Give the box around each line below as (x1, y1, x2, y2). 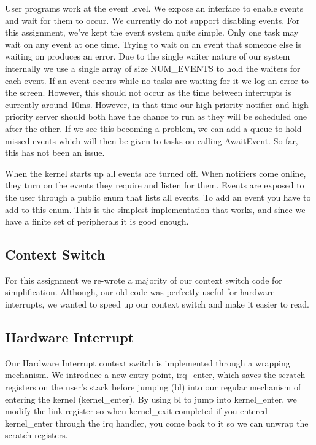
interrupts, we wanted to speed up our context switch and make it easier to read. (5, 298, 309, 311)
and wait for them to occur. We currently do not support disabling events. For (5, 14, 300, 26)
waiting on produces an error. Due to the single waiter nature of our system (5, 50, 290, 63)
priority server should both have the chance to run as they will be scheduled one (5, 110, 307, 123)
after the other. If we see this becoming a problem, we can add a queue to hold (5, 122, 302, 134)
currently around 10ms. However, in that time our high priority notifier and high (5, 98, 309, 110)
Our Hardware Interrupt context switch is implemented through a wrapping (5, 356, 290, 369)
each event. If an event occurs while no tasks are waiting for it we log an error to (5, 74, 309, 87)
